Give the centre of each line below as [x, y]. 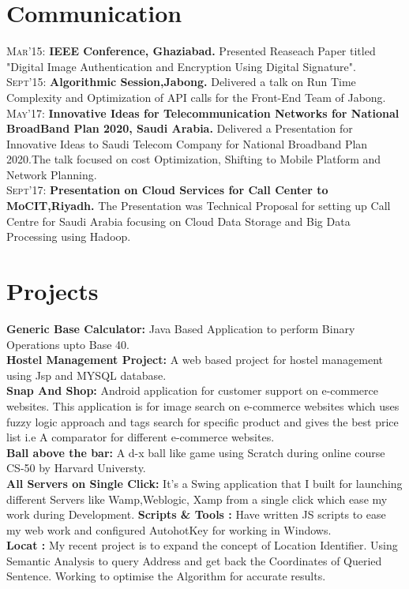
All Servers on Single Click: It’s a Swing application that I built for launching [204, 483]
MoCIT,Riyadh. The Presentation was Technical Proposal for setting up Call [199, 206]
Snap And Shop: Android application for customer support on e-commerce [192, 390]
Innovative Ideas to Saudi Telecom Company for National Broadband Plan [187, 143]
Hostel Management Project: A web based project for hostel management [195, 360]
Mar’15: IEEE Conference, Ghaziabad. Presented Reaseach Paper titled [191, 51]
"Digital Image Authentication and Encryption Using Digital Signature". [181, 66]
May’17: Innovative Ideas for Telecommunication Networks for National [203, 113]
